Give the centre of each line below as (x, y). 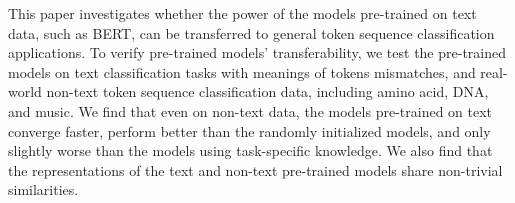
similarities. (43, 189)
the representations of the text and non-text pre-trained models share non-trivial (255, 169)
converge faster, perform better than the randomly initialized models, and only (249, 130)
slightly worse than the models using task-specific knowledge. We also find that (250, 150)
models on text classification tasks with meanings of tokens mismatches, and (242, 71)
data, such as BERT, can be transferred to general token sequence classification (251, 32)
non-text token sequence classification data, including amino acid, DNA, (267, 91)
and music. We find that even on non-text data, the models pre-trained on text (250, 110)
